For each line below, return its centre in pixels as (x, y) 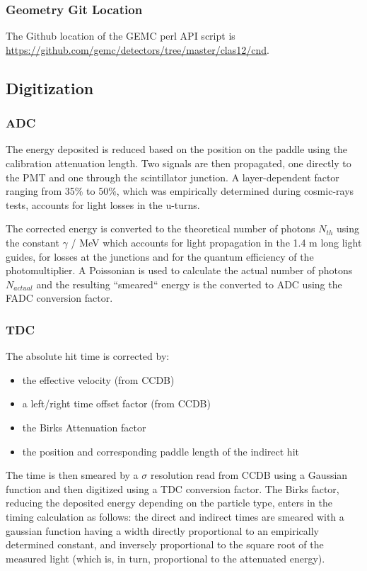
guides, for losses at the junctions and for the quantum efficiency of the (160, 256)
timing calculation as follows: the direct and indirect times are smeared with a (175, 516)
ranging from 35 (40, 191)
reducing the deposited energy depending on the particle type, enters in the (169, 503)
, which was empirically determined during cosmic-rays (235, 191)
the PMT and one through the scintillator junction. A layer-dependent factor (173, 177)
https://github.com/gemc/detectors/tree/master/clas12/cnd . (138, 49)
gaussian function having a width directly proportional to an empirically (162, 530)
